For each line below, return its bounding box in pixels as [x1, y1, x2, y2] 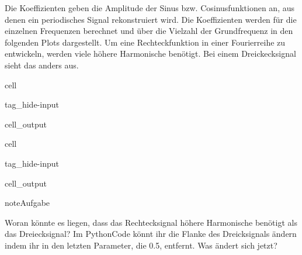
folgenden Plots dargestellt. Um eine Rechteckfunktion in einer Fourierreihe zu [5, 36, 286, 48]
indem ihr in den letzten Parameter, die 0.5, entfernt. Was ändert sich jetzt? [5, 239, 277, 251]
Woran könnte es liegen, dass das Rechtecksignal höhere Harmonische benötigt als [5, 216, 297, 228]
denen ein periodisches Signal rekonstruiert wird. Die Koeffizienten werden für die [5, 13, 297, 25]
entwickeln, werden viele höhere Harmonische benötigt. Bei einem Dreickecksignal [5, 47, 296, 60]
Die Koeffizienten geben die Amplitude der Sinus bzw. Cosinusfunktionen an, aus [5, 2, 295, 13]
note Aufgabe [5, 197, 50, 209]
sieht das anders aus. [5, 58, 79, 71]
